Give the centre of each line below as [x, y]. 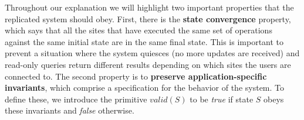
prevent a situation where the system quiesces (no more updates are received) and [152, 53]
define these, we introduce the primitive [76, 99]
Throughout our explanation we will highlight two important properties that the [149, 7]
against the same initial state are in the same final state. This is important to [144, 41]
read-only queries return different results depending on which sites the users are [148, 64]
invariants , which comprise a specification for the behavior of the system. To [145, 88]
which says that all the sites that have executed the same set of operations [139, 30]
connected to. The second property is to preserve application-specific [136, 76]
